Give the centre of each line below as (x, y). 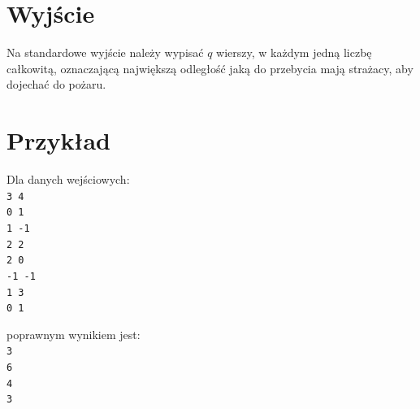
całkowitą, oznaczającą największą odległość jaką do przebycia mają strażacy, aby (210, 68)
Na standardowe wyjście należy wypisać (105, 52)
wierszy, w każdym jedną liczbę (294, 52)
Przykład (58, 140)
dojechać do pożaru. (56, 84)
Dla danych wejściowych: (68, 179)
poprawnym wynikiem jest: (74, 334)
